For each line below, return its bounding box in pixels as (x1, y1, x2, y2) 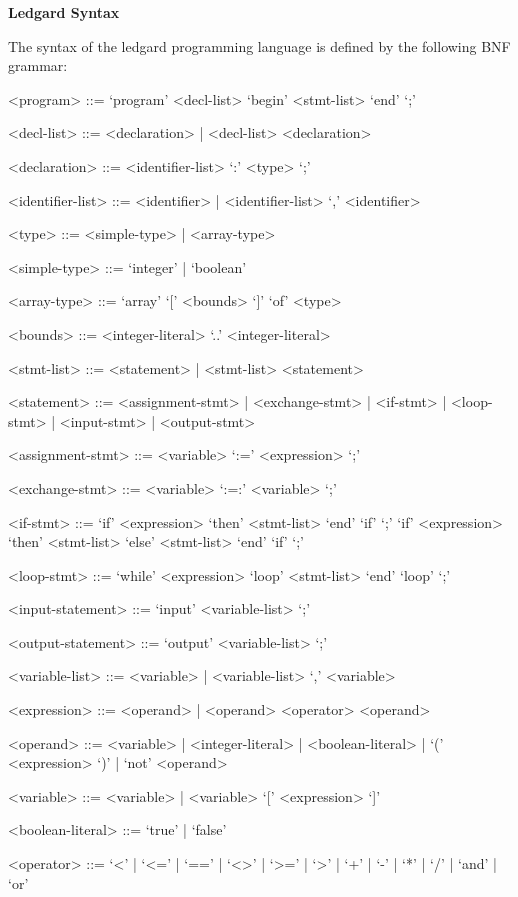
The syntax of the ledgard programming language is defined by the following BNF (8, 35, 511, 56)
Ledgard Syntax (8, 2, 120, 22)
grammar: (8, 55, 68, 76)
